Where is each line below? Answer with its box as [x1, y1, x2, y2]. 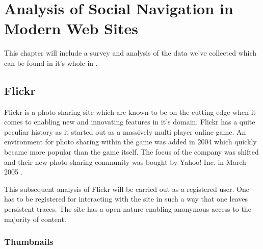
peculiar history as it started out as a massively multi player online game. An [4, 126, 246, 137]
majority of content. [4, 213, 66, 224]
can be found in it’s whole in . [4, 57, 98, 68]
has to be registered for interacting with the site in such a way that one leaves [4, 193, 248, 204]
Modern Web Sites [4, 18, 138, 39]
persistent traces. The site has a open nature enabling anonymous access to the [4, 204, 251, 214]
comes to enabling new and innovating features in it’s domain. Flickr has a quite [4, 116, 255, 127]
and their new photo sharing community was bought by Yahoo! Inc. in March [4, 156, 246, 167]
